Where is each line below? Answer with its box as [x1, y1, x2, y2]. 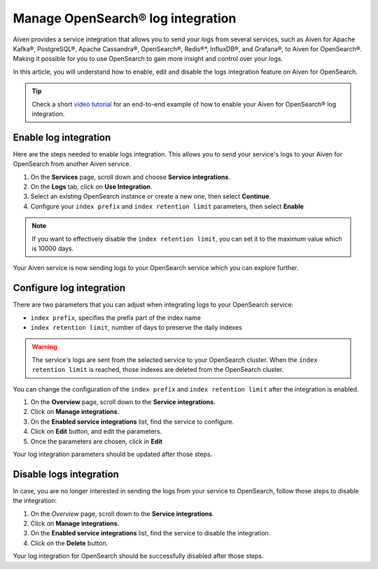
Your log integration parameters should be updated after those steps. [13, 450, 213, 458]
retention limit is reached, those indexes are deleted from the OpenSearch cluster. [31, 366, 284, 374]
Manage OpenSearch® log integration [13, 11, 237, 26]
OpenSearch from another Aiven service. [13, 160, 132, 168]
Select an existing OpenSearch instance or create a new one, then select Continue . [30, 192, 272, 201]
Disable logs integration [13, 468, 119, 480]
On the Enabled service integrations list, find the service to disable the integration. [30, 529, 271, 537]
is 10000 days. [31, 244, 74, 253]
